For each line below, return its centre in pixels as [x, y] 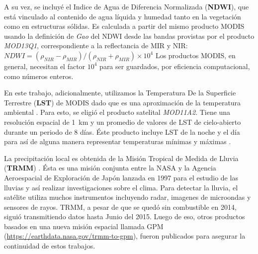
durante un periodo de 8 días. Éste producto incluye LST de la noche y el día [122, 131]
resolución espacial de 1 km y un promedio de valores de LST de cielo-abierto [123, 122]
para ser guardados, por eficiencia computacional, [175, 66]
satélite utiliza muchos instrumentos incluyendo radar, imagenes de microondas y [128, 197]
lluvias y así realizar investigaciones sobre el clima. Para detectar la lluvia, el [121, 187]
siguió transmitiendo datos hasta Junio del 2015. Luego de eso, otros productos [125, 216]
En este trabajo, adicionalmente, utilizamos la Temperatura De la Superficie [120, 93]
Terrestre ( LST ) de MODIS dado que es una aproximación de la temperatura [123, 102]
